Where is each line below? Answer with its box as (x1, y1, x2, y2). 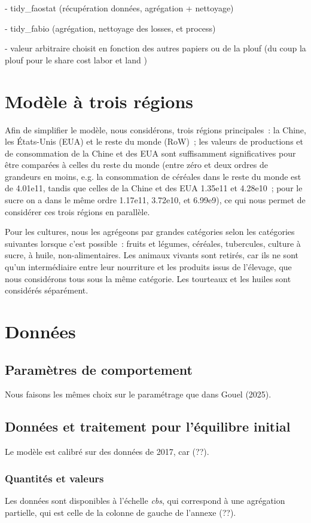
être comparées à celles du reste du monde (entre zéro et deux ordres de (5, 158, 268, 171)
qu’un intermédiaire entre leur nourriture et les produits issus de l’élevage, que (5, 261, 292, 273)
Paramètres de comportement (5, 360, 193, 378)
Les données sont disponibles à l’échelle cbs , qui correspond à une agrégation (5, 494, 285, 506)
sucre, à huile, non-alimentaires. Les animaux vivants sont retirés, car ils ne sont (5, 249, 298, 261)
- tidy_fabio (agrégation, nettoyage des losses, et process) (5, 22, 216, 34)
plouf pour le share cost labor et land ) (5, 53, 147, 66)
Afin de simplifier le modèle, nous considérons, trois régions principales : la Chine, (5, 123, 306, 136)
